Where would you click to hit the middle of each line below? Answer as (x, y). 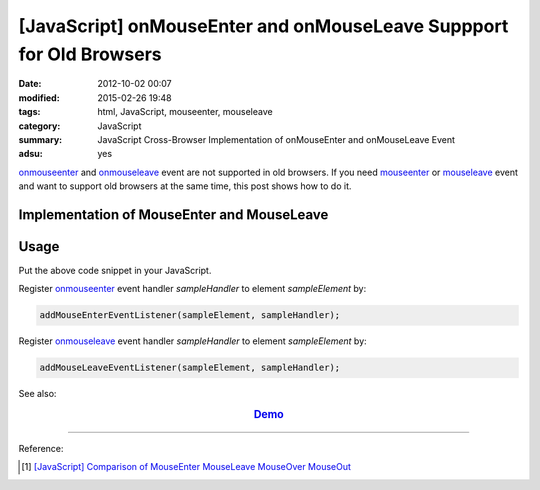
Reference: (41, 448)
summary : (40, 139)
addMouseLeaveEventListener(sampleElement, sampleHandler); (190, 368)
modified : (39, 97)
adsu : (31, 154)
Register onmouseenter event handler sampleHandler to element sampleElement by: (192, 289)
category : (39, 126)
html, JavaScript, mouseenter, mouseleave (185, 112)
